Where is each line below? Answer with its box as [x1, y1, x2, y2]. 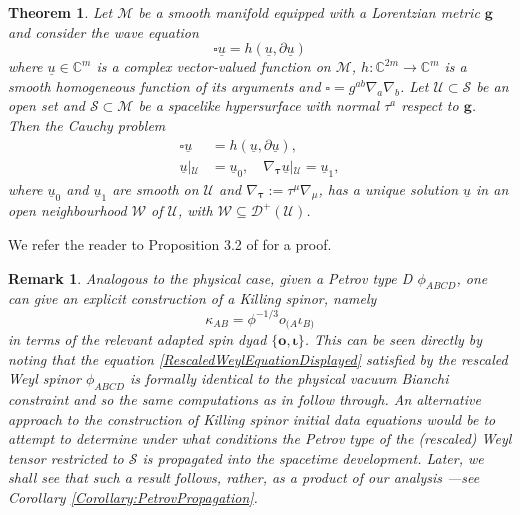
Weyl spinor [8, 368, 81, 389]
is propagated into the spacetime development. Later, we [142, 447, 484, 468]
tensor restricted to [8, 447, 124, 468]
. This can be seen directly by [304, 328, 483, 349]
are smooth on [112, 178, 199, 199]
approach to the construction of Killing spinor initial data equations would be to [8, 408, 496, 429]
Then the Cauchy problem [8, 114, 166, 135]
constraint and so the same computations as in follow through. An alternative [8, 388, 481, 409]
